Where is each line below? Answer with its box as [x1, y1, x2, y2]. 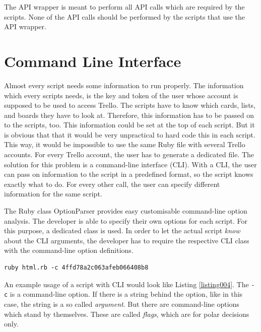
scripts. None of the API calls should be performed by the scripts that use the [4, 11, 245, 22]
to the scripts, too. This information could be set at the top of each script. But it [4, 119, 255, 130]
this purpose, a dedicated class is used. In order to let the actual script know [4, 225, 240, 236]
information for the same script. [4, 188, 102, 199]
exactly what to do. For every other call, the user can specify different [4, 178, 220, 189]
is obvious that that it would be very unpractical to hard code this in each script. [4, 129, 255, 140]
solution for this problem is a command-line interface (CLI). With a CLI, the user [4, 159, 257, 169]
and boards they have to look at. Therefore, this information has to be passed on [4, 109, 254, 120]
